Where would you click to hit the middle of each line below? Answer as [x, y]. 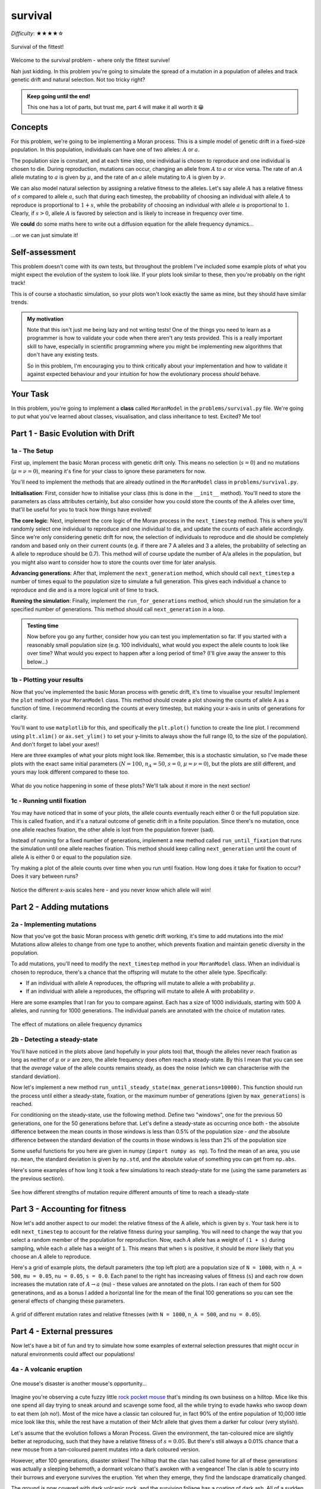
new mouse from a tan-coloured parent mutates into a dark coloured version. [106, 1450]
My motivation [45, 319]
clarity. [19, 717]
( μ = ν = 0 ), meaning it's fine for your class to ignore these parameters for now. [108, 471]
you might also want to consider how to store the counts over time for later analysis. [114, 562]
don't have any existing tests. [63, 355]
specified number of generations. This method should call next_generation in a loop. [118, 609]
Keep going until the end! [59, 96]
